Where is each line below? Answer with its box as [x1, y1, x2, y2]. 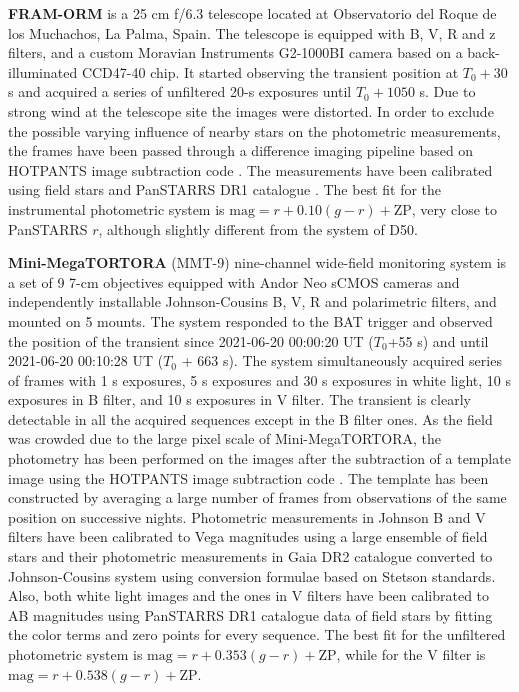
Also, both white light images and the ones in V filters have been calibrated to [8, 585, 490, 606]
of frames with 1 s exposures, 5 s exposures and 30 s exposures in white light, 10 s [8, 369, 512, 390]
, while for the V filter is [336, 644, 486, 664]
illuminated [8, 61, 78, 82]
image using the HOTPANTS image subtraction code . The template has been [8, 467, 489, 488]
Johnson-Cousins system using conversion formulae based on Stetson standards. [8, 565, 496, 586]
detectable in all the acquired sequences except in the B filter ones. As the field [8, 408, 493, 429]
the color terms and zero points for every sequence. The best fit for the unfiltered [8, 624, 506, 645]
